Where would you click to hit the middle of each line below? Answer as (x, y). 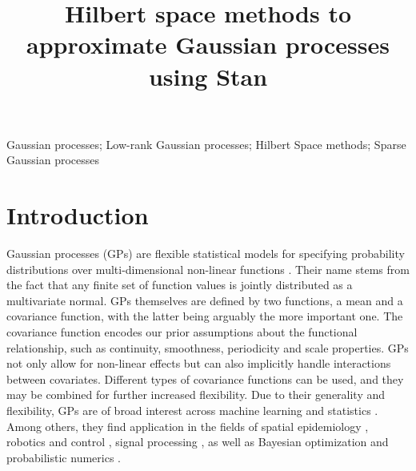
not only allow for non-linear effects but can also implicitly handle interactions (199, 363)
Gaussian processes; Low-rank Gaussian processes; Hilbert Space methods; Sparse (206, 144)
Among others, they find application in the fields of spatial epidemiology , (188, 426)
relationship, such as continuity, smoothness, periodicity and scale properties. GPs (208, 347)
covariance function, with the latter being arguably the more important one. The (205, 316)
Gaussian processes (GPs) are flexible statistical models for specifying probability (206, 254)
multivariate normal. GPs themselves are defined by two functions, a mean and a (205, 300)
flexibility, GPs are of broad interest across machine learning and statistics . (192, 410)
